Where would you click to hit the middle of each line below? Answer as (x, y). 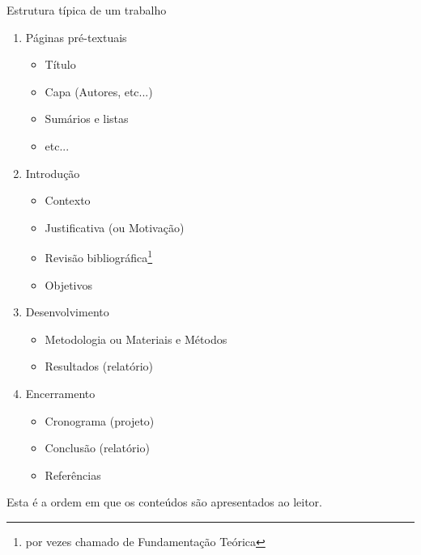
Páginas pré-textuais (76, 37)
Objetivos (69, 284)
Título (60, 64)
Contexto (68, 200)
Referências (73, 475)
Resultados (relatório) (99, 366)
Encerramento (60, 393)
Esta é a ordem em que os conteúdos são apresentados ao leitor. (164, 502)
